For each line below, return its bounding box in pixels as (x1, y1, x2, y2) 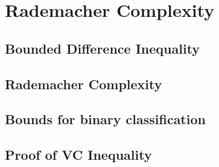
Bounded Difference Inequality (5, 39, 200, 57)
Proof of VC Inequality (5, 145, 152, 164)
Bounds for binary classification (5, 110, 206, 128)
